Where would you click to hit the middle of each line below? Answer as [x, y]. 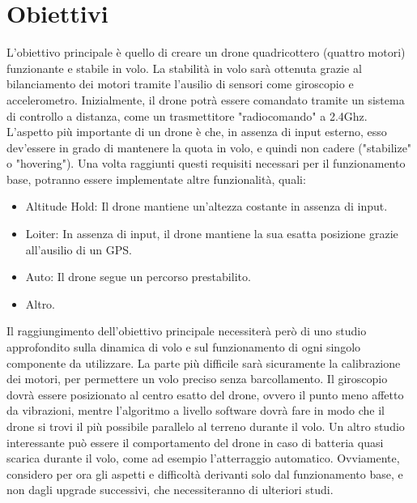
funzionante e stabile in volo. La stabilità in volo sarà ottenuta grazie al [184, 68]
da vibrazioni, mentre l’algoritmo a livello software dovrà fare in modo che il [196, 410]
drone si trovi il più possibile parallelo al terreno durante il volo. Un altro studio [206, 426]
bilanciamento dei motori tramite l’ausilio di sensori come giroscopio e [180, 84]
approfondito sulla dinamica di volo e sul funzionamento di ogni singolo [184, 347]
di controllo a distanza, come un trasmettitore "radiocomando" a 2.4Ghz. [187, 115]
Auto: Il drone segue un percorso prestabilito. [138, 277]
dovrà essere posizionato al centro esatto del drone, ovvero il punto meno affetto [205, 394]
